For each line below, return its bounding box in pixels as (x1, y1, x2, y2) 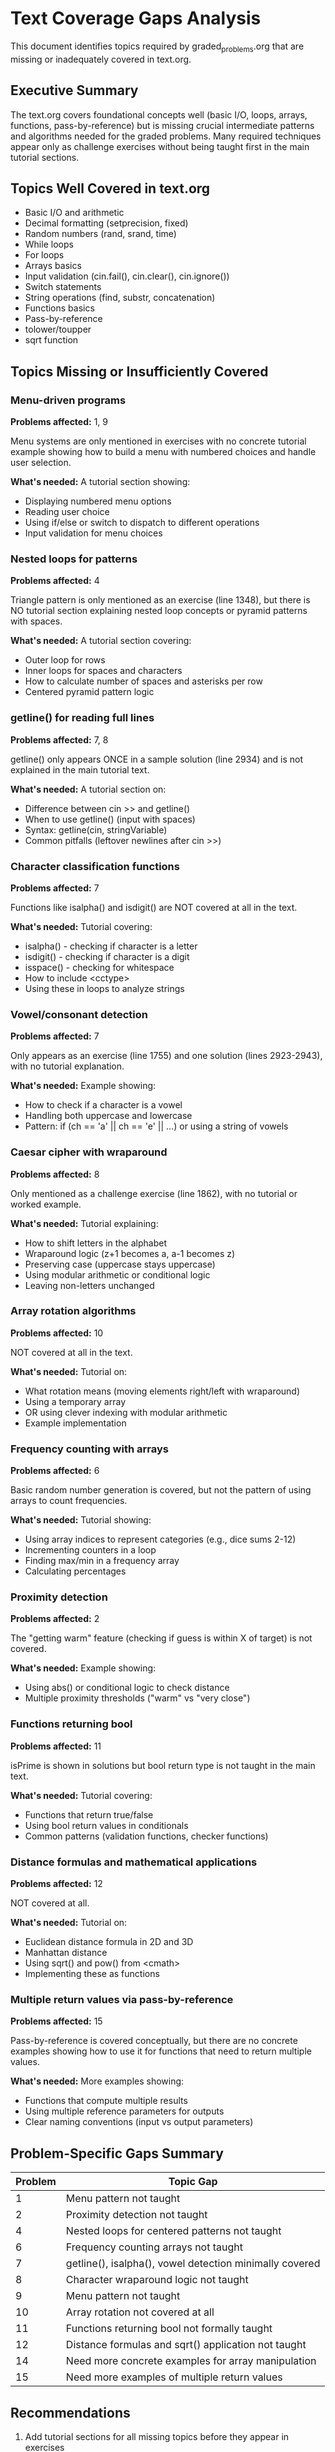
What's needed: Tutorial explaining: (10, 1217, 159, 1229)
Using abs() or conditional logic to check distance (24, 1682, 230, 1694)
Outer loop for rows (24, 654, 106, 666)
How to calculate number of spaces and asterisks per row (24, 675, 263, 687)
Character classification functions (10, 859, 180, 873)
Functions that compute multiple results (24, 2095, 188, 2107)
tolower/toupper (24, 323, 92, 336)
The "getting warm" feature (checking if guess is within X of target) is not (10, 1632, 313, 1644)
